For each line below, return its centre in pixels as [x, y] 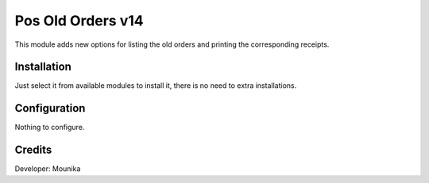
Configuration [50, 108]
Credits [33, 150]
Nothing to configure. [50, 128]
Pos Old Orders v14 [79, 21]
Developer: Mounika [48, 169]
